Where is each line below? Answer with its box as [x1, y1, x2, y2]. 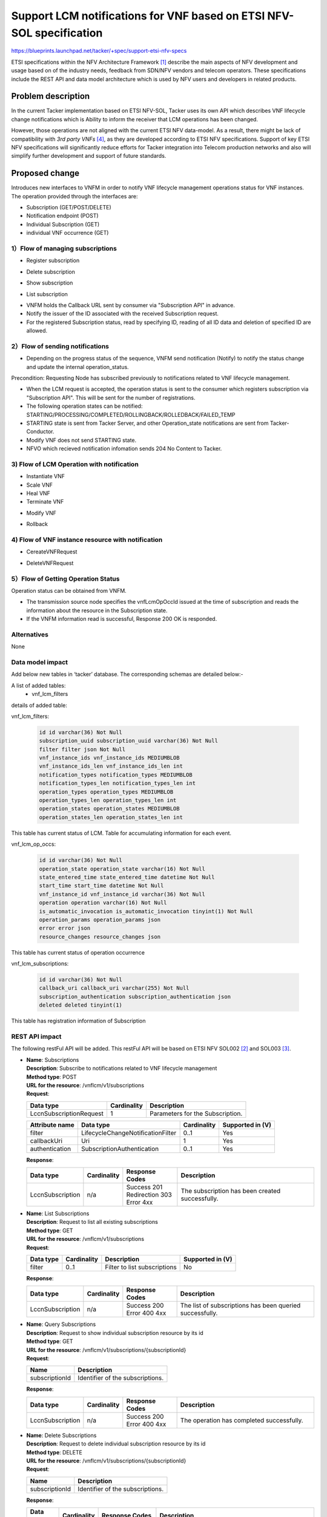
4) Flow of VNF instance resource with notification [11, 536, 163, 544]
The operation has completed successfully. [180, 1416, 303, 1424]
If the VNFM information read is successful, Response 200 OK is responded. [26, 615, 217, 623]
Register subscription [26, 257, 80, 264]
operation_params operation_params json [39, 916, 160, 923]
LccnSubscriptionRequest [30, 1109, 104, 1118]
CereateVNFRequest [26, 548, 78, 555]
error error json [39, 925, 91, 931]
